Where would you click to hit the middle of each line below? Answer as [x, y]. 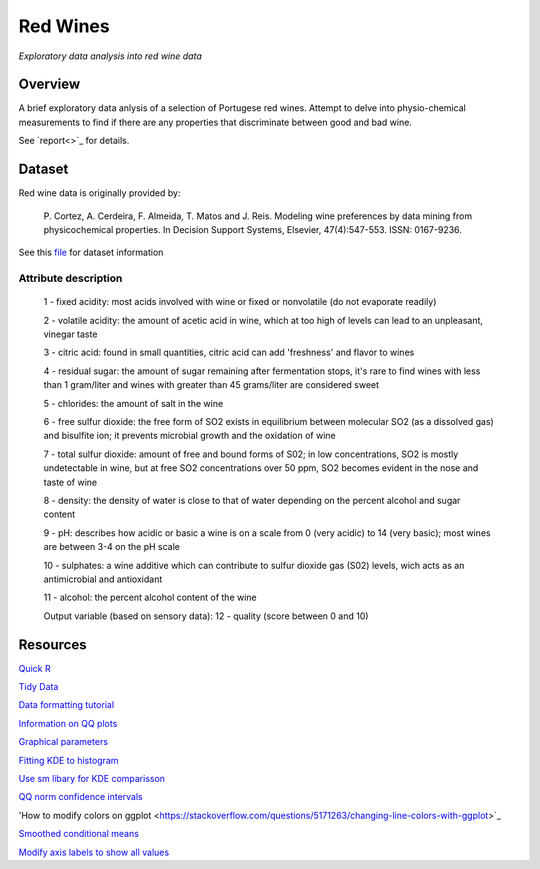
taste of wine [70, 482]
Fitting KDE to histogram [68, 760]
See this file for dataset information [91, 252]
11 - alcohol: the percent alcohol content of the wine [150, 597]
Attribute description [70, 278]
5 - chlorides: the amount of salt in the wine [133, 403]
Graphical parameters [63, 742]
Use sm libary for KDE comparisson [91, 778]
